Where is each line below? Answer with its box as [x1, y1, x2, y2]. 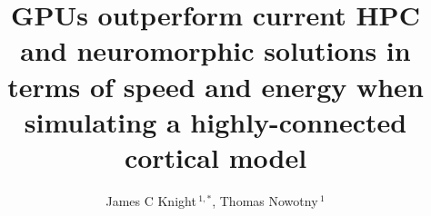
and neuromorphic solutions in [20, 32, 411, 69]
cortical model [124, 138, 307, 175]
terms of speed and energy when [7, 67, 424, 104]
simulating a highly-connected [24, 103, 407, 140]
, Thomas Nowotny [212, 191, 318, 210]
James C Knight [105, 191, 196, 210]
